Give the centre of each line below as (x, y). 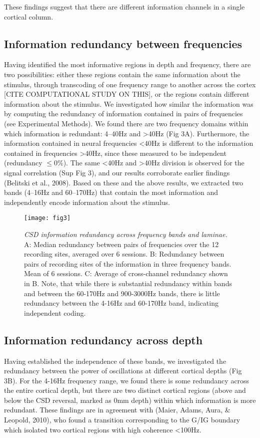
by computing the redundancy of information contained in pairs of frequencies (123, 114)
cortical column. (29, 16)
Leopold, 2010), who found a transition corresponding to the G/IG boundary (122, 420)
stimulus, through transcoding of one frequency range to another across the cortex (130, 84)
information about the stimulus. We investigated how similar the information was (129, 103)
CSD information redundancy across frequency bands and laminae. (126, 234)
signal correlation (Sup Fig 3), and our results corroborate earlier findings (117, 172)
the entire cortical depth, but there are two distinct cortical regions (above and (125, 390)
